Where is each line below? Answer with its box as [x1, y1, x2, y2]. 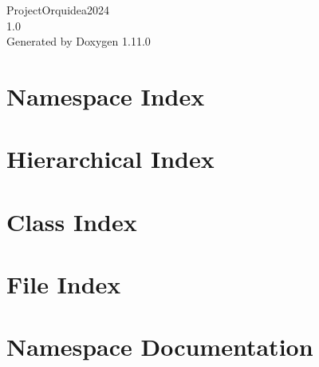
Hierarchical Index [6, 142, 215, 175]
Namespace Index [6, 79, 205, 112]
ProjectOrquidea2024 [6, 2, 110, 18]
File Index [6, 268, 121, 301]
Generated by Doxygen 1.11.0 [6, 33, 151, 50]
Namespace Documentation [6, 330, 313, 363]
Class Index [6, 205, 137, 237]
